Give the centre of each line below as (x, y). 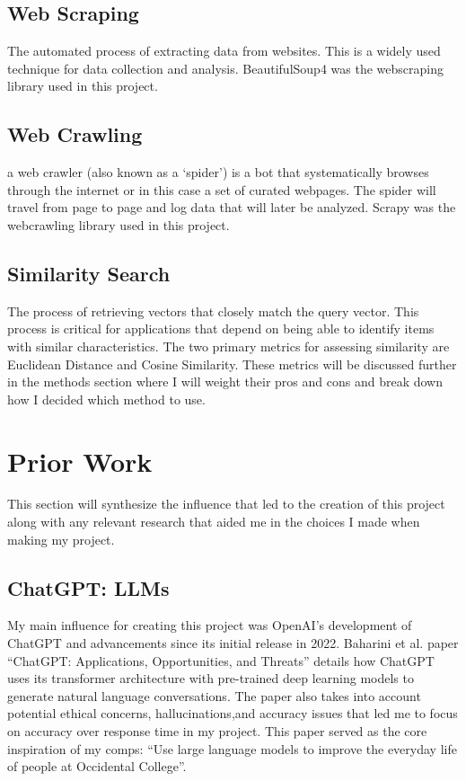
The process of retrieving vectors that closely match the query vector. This (213, 311)
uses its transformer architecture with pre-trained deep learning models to (211, 678)
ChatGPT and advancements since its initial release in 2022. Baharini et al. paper (233, 643)
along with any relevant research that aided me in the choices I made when (214, 522)
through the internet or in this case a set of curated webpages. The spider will (222, 189)
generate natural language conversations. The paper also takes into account (214, 695)
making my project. (61, 539)
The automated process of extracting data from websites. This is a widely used (224, 51)
